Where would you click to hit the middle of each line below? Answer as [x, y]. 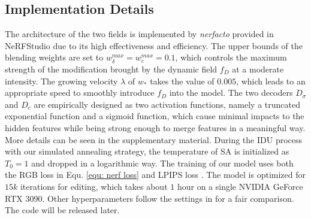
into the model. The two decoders [231, 93]
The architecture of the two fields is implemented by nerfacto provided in [139, 34]
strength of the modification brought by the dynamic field [111, 69]
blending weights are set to [54, 57]
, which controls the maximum [231, 57]
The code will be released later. [62, 210]
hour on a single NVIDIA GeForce [240, 186]
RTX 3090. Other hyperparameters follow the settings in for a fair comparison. [150, 198]
